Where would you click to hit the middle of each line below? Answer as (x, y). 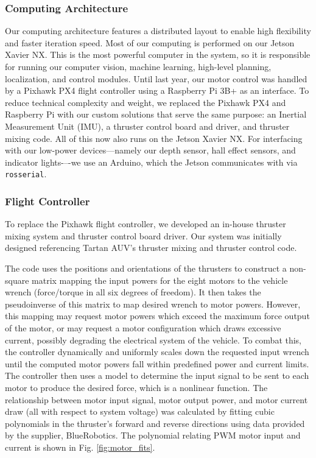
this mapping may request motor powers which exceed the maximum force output (157, 316)
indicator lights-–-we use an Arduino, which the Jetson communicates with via (151, 162)
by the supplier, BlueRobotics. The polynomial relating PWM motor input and (153, 435)
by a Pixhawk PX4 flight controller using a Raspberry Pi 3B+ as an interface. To (157, 90)
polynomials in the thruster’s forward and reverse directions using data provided (155, 423)
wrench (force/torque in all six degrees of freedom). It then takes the (133, 292)
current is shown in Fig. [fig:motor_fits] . (80, 447)
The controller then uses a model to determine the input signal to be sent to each (157, 375)
